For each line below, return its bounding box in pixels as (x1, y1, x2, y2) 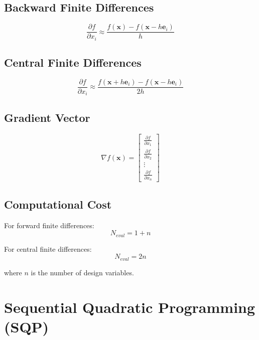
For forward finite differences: (4, 220, 94, 230)
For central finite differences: (4, 243, 92, 254)
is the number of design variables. (31, 267, 134, 277)
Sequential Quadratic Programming (4, 296, 255, 317)
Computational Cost (4, 196, 112, 212)
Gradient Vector (4, 109, 90, 125)
